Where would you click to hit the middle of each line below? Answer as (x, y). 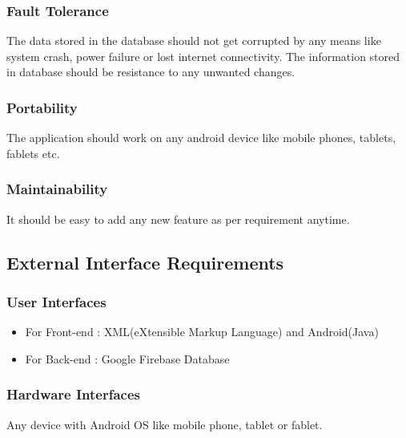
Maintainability (57, 189)
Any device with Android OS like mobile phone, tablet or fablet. (165, 424)
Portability (42, 107)
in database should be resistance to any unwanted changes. (151, 72)
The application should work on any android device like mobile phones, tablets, (201, 138)
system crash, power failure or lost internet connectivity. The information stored (203, 56)
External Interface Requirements (145, 262)
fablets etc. (33, 153)
